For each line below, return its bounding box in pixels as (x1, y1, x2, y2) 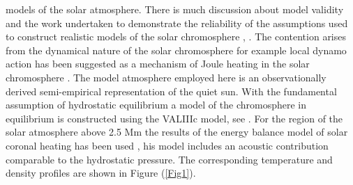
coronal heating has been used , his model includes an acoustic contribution (6, 138, 329, 152)
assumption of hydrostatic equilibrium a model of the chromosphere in (6, 97, 306, 112)
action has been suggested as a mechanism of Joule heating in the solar (6, 56, 310, 71)
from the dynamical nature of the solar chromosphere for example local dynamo (6, 42, 347, 57)
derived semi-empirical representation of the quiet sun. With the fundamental (6, 83, 337, 98)
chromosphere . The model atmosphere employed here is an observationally (6, 70, 326, 84)
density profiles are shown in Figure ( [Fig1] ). (6, 166, 196, 180)
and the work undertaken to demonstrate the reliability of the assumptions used (6, 15, 348, 30)
